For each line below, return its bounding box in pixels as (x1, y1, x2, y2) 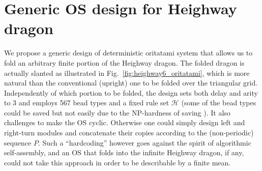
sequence (4, 137, 32, 148)
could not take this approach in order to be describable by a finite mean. (4, 157, 231, 167)
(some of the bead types (181, 97, 256, 108)
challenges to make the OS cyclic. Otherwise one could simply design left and (4, 117, 245, 128)
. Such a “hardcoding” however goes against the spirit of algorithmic (38, 137, 251, 148)
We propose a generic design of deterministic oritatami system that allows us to (4, 47, 253, 58)
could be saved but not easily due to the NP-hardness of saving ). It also (4, 107, 230, 118)
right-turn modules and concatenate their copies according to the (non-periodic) (4, 127, 254, 138)
